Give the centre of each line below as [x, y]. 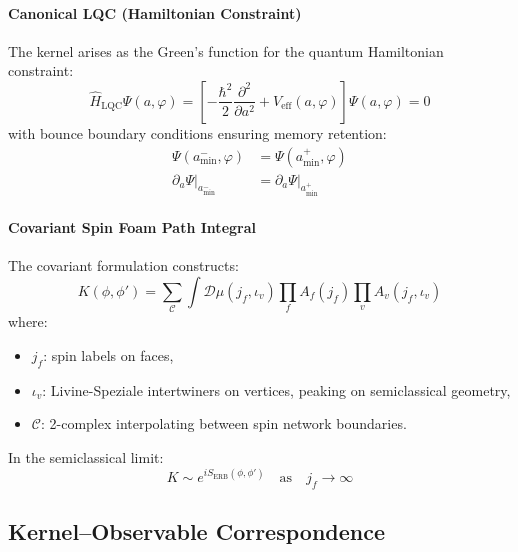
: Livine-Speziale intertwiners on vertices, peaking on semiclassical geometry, [276, 389]
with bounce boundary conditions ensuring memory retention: [197, 132]
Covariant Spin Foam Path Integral [132, 227]
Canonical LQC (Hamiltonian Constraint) [155, 12]
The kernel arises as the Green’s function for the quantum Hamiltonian [226, 50]
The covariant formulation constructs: [123, 265]
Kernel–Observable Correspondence [197, 531]
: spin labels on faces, [108, 354]
